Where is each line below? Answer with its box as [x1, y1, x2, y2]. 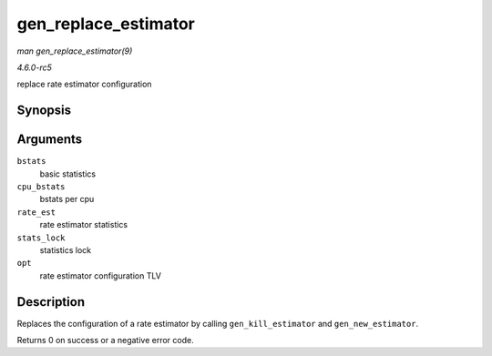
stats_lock [16, 232, 66, 243]
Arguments [16, 132, 83, 147]
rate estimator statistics [39, 219, 128, 230]
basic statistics [39, 168, 96, 179]
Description [16, 294, 86, 310]
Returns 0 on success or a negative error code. [16, 335, 195, 346]
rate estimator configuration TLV [39, 270, 161, 281]
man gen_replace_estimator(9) [16, 46, 133, 56]
